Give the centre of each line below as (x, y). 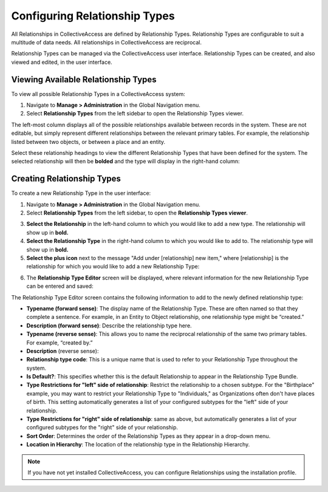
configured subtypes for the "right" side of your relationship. (102, 428)
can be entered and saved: (60, 286)
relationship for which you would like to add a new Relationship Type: (113, 267)
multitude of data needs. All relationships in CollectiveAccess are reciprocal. (106, 42)
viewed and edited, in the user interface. (62, 62)
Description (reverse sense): (63, 351)
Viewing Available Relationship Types (84, 79)
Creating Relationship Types (66, 179)
